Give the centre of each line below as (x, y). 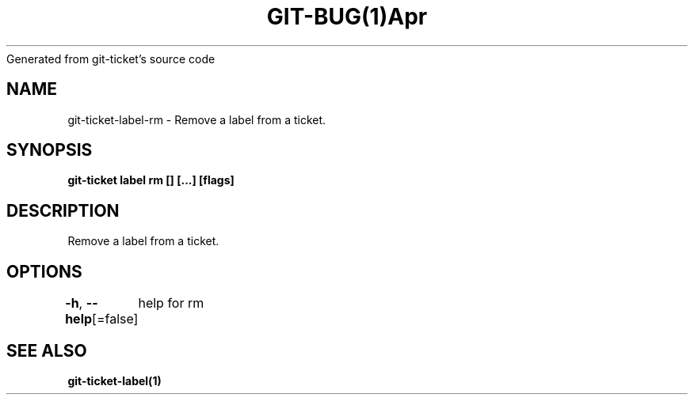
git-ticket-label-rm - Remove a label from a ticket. (197, 119)
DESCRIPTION (63, 210)
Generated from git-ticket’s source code (111, 59)
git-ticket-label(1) (114, 380)
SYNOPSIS (50, 150)
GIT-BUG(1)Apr (347, 17)
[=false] (115, 319)
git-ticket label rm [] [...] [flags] (151, 180)
